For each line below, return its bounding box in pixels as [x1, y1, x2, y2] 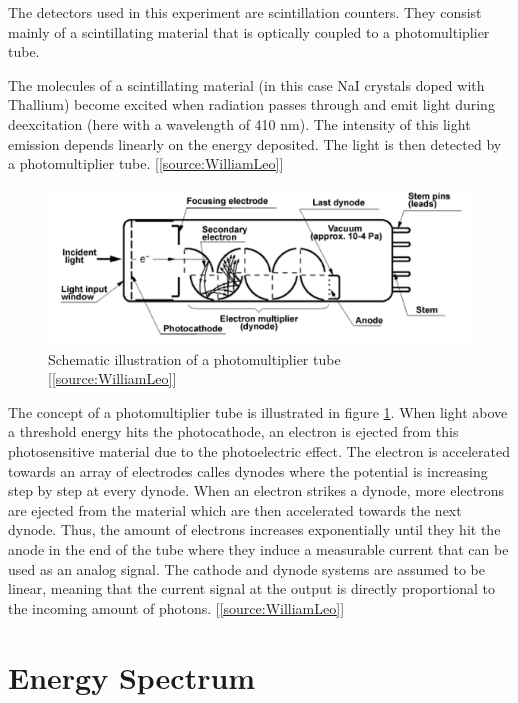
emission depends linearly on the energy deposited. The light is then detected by [8, 133, 502, 154]
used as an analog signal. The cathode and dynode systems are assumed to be [8, 558, 486, 579]
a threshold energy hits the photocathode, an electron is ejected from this [8, 421, 459, 442]
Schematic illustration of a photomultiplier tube [48, 348, 341, 369]
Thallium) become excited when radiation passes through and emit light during [8, 94, 495, 115]
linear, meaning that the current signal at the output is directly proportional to [8, 578, 495, 599]
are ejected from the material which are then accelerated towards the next [8, 499, 462, 520]
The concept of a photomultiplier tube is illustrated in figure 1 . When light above [8, 401, 508, 422]
